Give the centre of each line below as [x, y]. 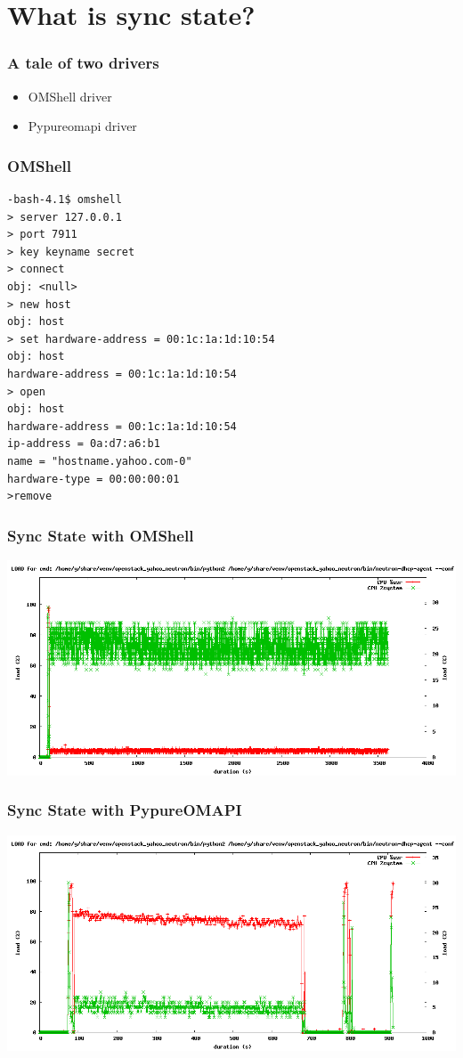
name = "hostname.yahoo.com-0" [100, 461]
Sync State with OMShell [101, 535]
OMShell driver [70, 96]
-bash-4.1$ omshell [65, 199]
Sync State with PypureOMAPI [125, 810]
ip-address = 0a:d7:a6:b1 [84, 444]
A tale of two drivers [83, 63]
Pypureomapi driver [82, 126]
